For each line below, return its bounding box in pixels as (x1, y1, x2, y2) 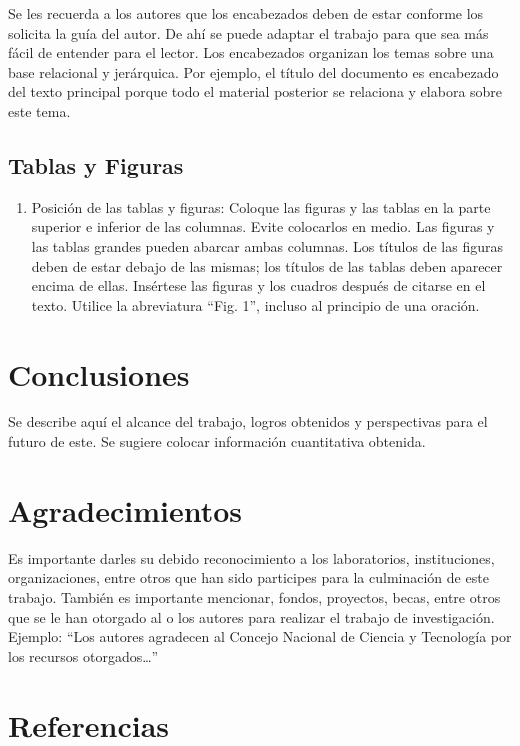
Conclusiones (8, 353, 190, 394)
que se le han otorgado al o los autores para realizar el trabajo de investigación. (8, 606, 495, 627)
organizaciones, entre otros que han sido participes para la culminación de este (8, 567, 489, 588)
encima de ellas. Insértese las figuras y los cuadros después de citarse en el (31, 275, 486, 296)
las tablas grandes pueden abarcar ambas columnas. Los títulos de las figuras (31, 235, 503, 256)
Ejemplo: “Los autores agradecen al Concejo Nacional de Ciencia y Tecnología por (8, 626, 512, 647)
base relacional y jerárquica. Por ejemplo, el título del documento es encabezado (8, 61, 499, 82)
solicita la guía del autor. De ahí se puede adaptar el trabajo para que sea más (8, 22, 489, 43)
